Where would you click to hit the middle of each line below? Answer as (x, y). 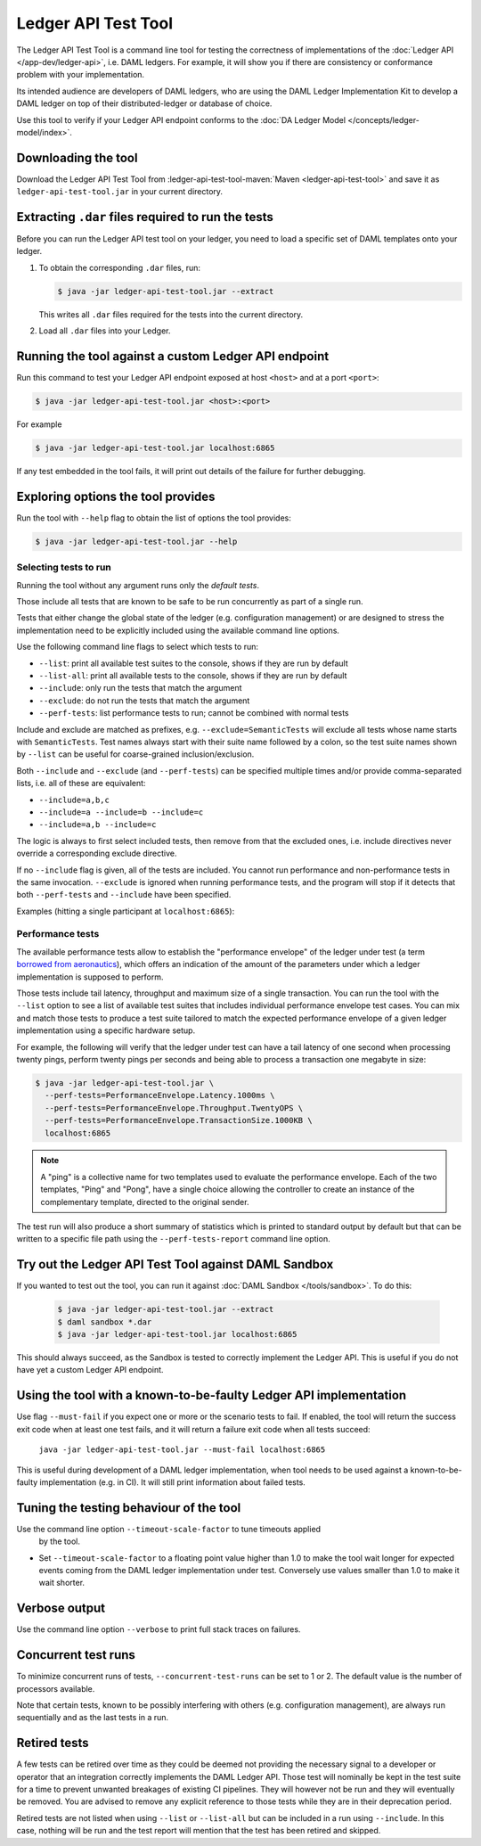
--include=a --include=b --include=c (121, 812)
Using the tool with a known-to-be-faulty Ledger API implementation (212, 1395)
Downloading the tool (77, 157)
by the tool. (59, 1541)
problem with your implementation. (81, 75)
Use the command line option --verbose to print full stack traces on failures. (159, 1629)
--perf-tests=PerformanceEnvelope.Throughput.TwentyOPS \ (174, 1108)
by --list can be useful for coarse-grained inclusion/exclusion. (135, 754)
